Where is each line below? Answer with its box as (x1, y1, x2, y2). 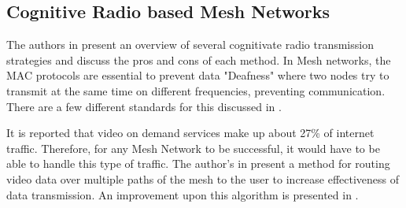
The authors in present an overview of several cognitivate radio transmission (6, 36, 374, 53)
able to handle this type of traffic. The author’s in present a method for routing (6, 155, 390, 172)
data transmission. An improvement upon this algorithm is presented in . (6, 186, 359, 202)
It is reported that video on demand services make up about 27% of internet (6, 124, 375, 141)
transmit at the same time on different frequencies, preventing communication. (6, 82, 386, 98)
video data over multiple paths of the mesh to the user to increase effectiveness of (6, 170, 400, 187)
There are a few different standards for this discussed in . (6, 98, 282, 114)
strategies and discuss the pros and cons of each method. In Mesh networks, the (6, 51, 391, 68)
